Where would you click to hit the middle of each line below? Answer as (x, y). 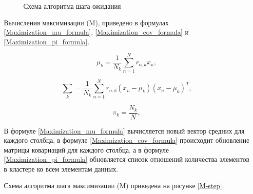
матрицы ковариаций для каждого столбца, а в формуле (87, 149)
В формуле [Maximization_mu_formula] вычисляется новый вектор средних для (124, 130)
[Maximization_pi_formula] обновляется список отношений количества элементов (127, 159)
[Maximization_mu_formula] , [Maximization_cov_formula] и (97, 32)
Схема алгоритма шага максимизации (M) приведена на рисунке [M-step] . (114, 185)
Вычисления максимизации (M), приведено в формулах (87, 22)
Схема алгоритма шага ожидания (72, 6)
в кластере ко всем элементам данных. (61, 169)
